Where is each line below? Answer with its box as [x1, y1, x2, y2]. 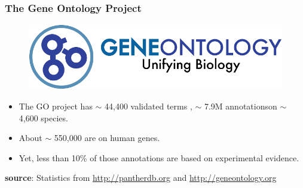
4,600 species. [19, 111, 68, 124]
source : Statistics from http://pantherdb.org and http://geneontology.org [5, 171, 277, 184]
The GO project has [19, 100, 93, 112]
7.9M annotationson [204, 100, 277, 112]
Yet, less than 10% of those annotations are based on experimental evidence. [19, 151, 299, 164]
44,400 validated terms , [105, 100, 192, 112]
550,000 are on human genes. [54, 131, 160, 144]
